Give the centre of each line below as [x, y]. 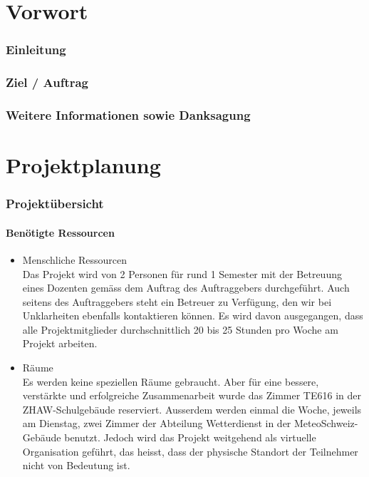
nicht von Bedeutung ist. [76, 465]
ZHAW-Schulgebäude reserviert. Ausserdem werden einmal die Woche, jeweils [192, 409]
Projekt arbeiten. [60, 343]
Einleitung [36, 50]
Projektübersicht [55, 204]
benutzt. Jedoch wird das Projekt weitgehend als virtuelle [190, 437]
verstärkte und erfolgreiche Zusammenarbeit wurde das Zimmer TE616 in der [192, 395]
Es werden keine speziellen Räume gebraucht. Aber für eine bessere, [171, 381]
